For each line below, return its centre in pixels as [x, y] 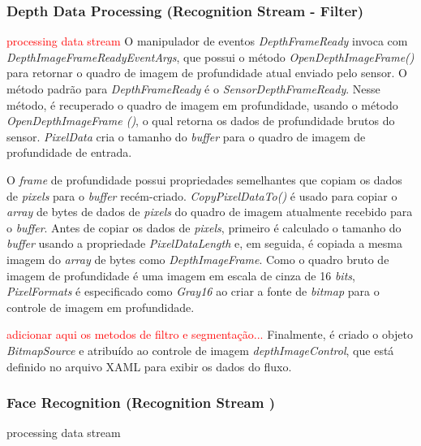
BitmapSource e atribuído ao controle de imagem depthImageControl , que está [200, 350]
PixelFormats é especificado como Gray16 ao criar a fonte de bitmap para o [193, 291]
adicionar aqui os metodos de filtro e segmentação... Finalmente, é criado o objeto [210, 334]
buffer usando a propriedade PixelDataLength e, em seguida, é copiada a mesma [204, 243]
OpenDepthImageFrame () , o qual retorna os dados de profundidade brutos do [201, 121]
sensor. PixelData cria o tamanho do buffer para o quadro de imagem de [186, 136]
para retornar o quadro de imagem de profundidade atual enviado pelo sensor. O [207, 73]
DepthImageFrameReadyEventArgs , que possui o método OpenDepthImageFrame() [210, 56]
